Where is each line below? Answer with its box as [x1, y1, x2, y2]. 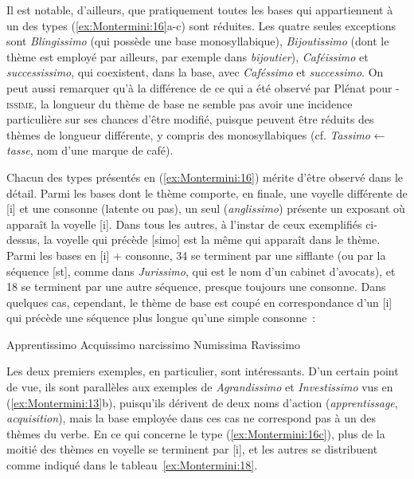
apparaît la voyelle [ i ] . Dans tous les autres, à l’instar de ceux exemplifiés [6, 215, 362, 232]
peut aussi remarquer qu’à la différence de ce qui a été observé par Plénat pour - [6, 79, 400, 96]
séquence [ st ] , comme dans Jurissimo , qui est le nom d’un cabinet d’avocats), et [6, 262, 396, 279]
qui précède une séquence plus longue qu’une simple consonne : [6, 309, 316, 326]
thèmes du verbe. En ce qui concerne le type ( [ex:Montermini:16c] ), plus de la [6, 425, 385, 442]
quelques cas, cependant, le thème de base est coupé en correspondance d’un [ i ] [6, 293, 393, 310]
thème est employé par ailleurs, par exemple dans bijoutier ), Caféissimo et [6, 48, 369, 65]
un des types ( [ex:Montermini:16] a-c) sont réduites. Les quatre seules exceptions [6, 17, 396, 33]
